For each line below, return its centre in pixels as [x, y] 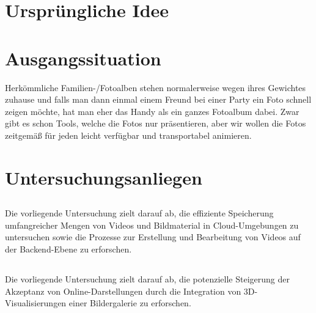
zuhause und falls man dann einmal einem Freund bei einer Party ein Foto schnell [158, 99]
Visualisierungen [36, 303]
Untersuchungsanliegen [104, 177]
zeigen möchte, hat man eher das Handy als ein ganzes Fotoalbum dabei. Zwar [152, 111]
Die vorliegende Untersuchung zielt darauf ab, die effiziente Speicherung [139, 213]
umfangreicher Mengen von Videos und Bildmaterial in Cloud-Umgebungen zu [152, 225]
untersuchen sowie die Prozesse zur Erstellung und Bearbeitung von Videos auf [153, 237]
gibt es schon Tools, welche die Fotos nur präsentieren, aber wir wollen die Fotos [156, 123]
